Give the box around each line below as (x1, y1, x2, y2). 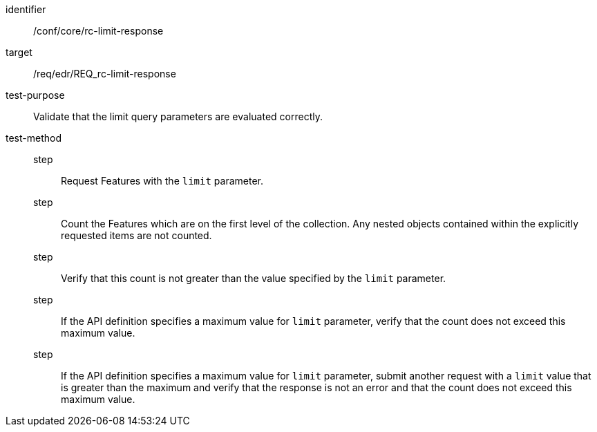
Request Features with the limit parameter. (61, 175, 264, 187)
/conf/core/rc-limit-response (33, 25, 164, 37)
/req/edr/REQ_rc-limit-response (33, 68, 176, 79)
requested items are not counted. (61, 229, 212, 241)
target (6, 46, 32, 58)
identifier (6, 3, 46, 15)
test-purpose (6, 89, 65, 101)
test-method (6, 132, 61, 144)
